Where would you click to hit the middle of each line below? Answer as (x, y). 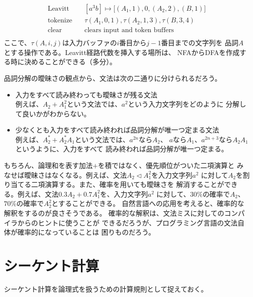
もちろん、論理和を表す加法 (48, 165)
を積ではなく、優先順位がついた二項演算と (166, 165)
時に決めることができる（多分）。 (63, 62)
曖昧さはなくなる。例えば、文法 (75, 175)
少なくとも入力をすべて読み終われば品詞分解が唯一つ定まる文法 (117, 130)
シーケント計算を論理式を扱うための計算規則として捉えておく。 (106, 288)
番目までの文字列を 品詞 (200, 43)
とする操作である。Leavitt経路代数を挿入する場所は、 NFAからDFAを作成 (122, 52)
